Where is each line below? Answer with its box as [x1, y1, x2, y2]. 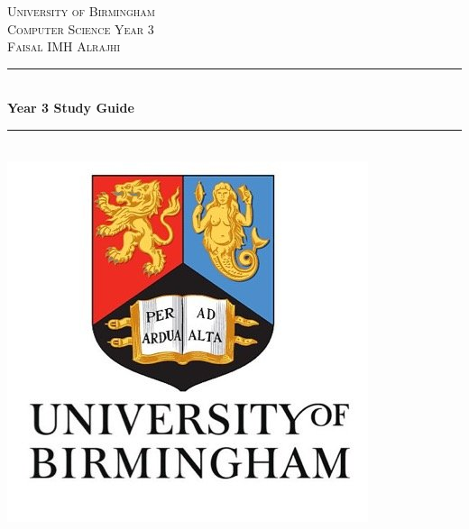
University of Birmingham [7, 2, 155, 20]
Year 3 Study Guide [7, 98, 134, 117]
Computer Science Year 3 [7, 19, 154, 38]
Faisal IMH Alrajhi [7, 37, 121, 56]
